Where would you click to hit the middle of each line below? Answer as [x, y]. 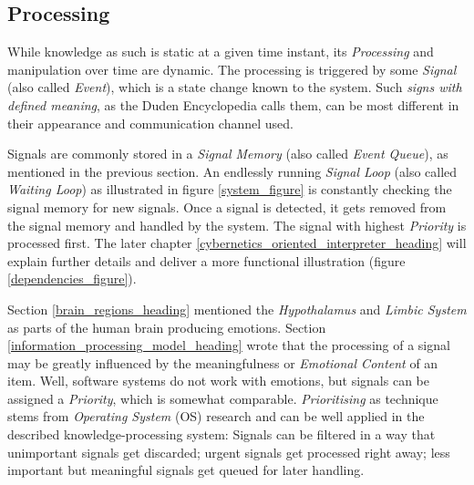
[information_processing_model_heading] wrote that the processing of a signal [229, 345]
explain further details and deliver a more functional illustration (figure [206, 260]
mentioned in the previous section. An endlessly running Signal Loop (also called [232, 171]
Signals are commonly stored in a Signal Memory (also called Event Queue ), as [228, 154]
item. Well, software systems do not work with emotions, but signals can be [218, 381]
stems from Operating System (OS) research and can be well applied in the [216, 416]
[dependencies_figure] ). [72, 279]
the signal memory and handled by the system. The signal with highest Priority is [237, 225]
